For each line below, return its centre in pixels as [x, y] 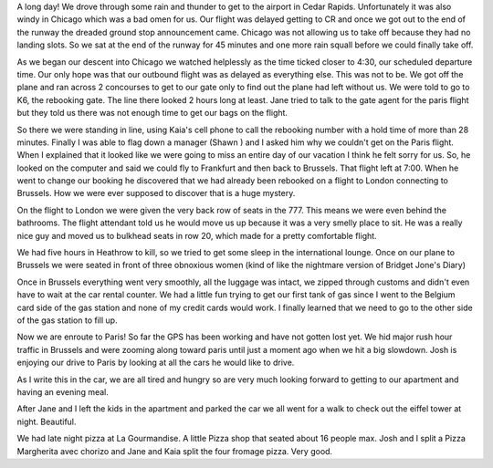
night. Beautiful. [47, 421]
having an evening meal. [63, 391]
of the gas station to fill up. [67, 320]
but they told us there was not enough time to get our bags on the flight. [152, 113]
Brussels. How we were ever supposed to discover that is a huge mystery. [156, 193]
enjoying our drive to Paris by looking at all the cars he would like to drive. [156, 363]
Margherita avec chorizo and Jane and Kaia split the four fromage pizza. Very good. [175, 451]
